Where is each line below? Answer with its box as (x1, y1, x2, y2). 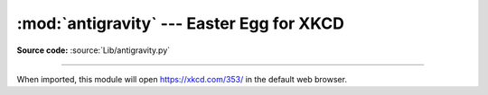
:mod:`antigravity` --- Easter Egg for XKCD (16, 13, 345, 33)
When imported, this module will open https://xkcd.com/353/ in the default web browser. (16, 73, 348, 84)
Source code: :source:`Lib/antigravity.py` (16, 45, 171, 56)
